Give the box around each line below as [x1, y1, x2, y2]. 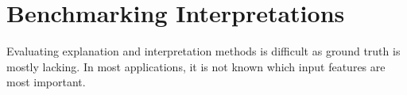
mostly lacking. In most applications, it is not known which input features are [6, 58, 386, 74]
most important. [6, 74, 86, 90]
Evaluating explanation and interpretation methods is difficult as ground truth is [6, 43, 401, 59]
